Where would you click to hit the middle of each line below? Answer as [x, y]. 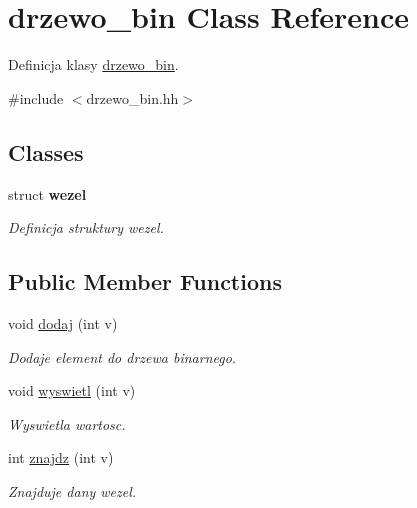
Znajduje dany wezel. [72, 490]
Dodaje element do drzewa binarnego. [122, 356]
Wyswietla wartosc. [67, 423]
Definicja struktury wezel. [86, 227]
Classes [46, 151]
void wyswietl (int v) [72, 390]
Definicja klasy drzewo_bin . [93, 64]
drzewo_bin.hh [132, 97]
